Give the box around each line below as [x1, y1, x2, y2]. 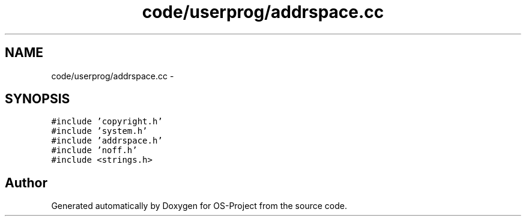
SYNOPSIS [5, 91, 70, 107]
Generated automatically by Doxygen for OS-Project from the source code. [51, 201, 347, 211]
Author [5, 175, 47, 190]
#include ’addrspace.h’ [51, 136, 163, 146]
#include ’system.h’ [51, 126, 148, 136]
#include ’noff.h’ [51, 145, 138, 156]
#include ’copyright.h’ [51, 117, 163, 127]
